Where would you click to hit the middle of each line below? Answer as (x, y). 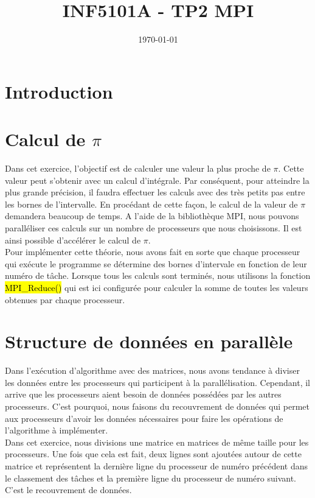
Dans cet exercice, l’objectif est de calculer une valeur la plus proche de (138, 168)
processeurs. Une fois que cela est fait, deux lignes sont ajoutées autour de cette (153, 454)
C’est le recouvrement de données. (68, 490)
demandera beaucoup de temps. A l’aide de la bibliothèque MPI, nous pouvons (152, 216)
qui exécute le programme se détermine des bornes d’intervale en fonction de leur (156, 263)
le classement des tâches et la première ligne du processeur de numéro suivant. (151, 478)
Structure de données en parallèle (149, 341)
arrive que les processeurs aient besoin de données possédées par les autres (143, 394)
